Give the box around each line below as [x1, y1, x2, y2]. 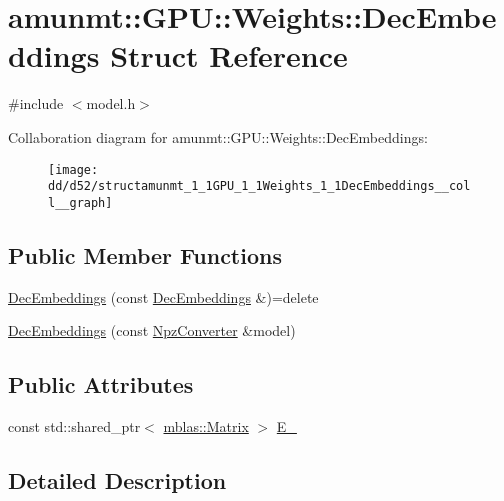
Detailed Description [8, 465, 227, 496]
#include [8, 93, 64, 114]
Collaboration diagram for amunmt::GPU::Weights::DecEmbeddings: [8, 126, 428, 147]
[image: [48, 162, 99, 177]
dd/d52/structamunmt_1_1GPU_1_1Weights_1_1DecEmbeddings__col [48, 179, 471, 194]
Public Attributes [8, 369, 194, 400]
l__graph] [48, 195, 113, 210]
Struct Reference [110, 35, 348, 76]
